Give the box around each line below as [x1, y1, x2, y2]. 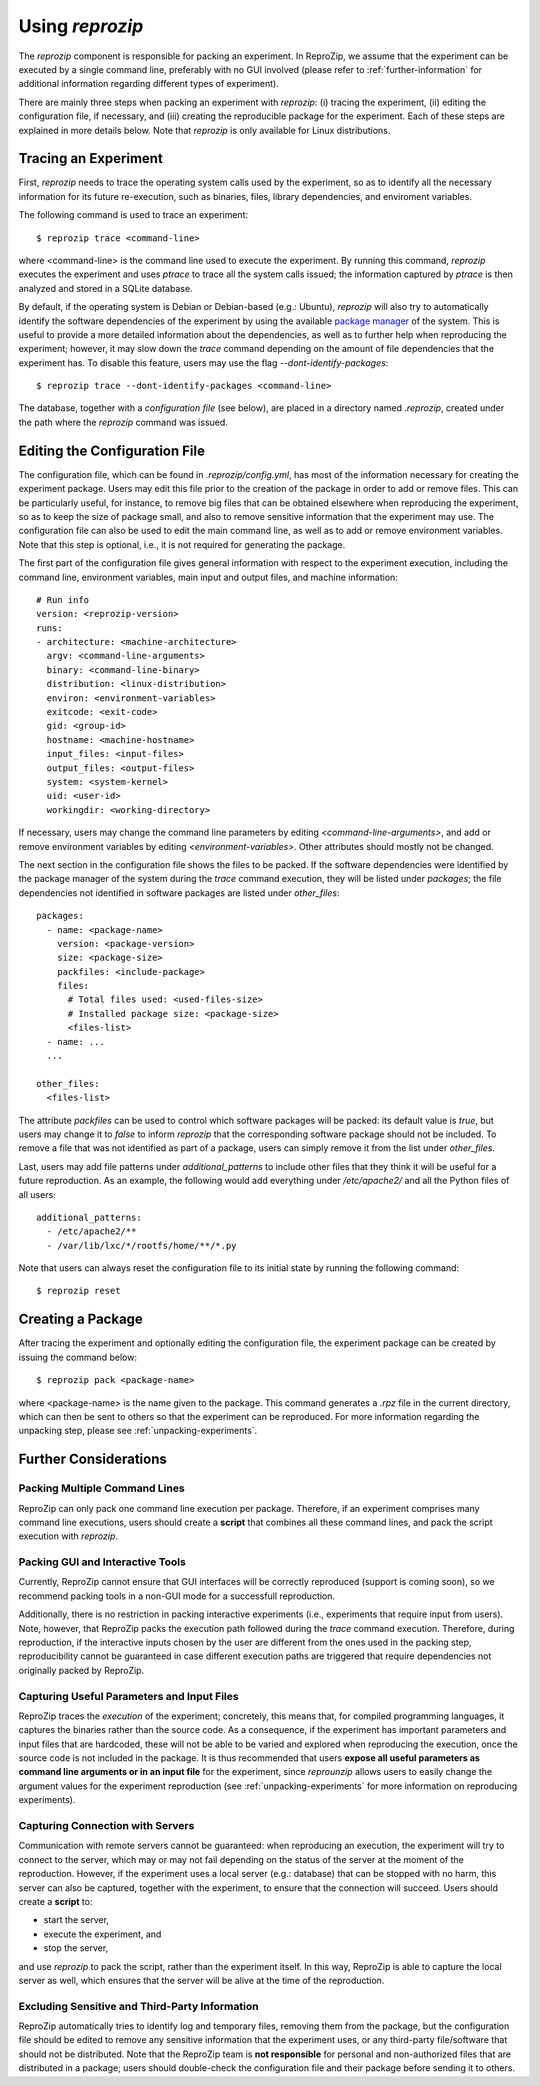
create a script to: [18, 1895, 93, 1907]
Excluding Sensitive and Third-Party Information [18, 1999, 259, 2013]
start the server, [43, 1914, 110, 1926]
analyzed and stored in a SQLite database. [18, 282, 194, 294]
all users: [18, 1188, 57, 1200]
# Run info [36, 594, 90, 605]
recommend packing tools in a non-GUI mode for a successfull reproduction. [18, 1590, 335, 1602]
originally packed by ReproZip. [18, 1664, 145, 1676]
